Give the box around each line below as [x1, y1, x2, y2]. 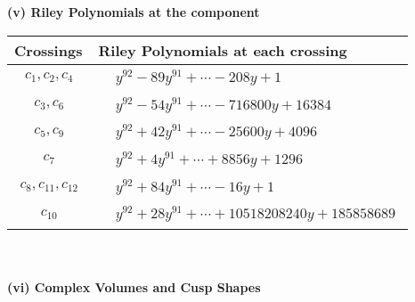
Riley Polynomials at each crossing [98, 39, 347, 61]
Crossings [14, 39, 83, 61]
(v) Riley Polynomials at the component [7, 3, 260, 20]
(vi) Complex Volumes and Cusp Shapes [7, 277, 261, 296]
